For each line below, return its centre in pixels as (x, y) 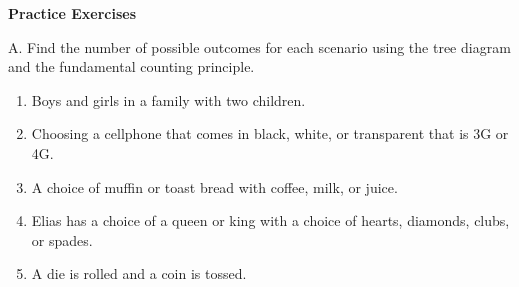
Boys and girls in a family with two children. (168, 99)
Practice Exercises (72, 13)
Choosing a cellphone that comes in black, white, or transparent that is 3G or (270, 133)
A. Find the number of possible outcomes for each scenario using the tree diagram (259, 46)
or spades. (62, 239)
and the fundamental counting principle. (131, 66)
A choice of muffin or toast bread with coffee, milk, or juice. (214, 186)
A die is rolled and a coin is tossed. (139, 273)
